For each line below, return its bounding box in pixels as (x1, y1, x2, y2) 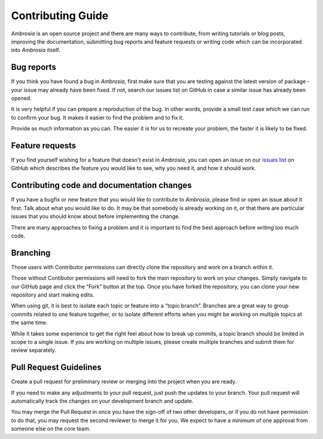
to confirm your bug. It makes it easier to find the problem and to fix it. (11, 114, 184, 121)
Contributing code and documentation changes (11, 180, 192, 191)
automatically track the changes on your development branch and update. (11, 398, 194, 405)
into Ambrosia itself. (11, 47, 60, 54)
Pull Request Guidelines (11, 362, 102, 373)
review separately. (11, 347, 57, 354)
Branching (11, 248, 51, 258)
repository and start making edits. (11, 291, 95, 298)
